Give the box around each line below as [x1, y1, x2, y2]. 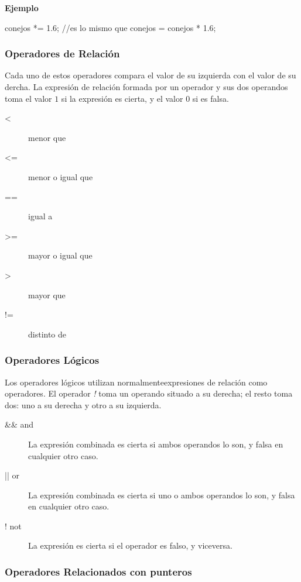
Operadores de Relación [5, 46, 120, 61]
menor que [28, 131, 66, 143]
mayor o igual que [28, 249, 93, 261]
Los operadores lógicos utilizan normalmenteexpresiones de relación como [5, 376, 268, 388]
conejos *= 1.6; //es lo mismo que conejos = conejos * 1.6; [5, 21, 216, 33]
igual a [28, 210, 53, 222]
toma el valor [5, 92, 52, 104]
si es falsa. [192, 92, 229, 104]
